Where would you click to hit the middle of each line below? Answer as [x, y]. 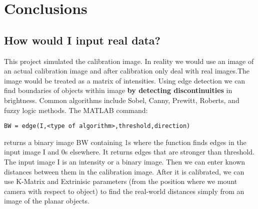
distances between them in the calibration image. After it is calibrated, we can [124, 171]
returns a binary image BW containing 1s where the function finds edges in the [125, 142]
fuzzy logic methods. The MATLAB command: [76, 110]
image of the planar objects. [47, 201]
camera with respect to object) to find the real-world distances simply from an [124, 191]
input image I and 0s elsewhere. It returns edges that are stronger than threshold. [129, 152]
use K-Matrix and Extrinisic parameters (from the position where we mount [121, 181]
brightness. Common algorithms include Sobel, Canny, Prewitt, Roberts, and [122, 100]
